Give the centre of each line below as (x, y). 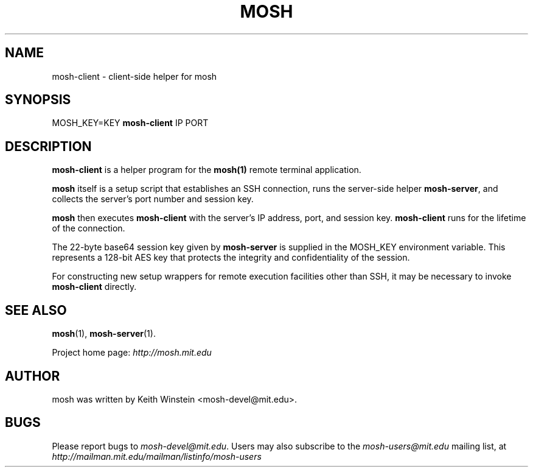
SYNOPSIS (38, 100)
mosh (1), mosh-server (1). (104, 334)
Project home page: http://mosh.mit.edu (132, 353)
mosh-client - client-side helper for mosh (134, 76)
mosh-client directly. (94, 287)
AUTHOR (33, 376)
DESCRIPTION (48, 146)
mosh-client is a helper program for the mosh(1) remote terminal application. (207, 170)
